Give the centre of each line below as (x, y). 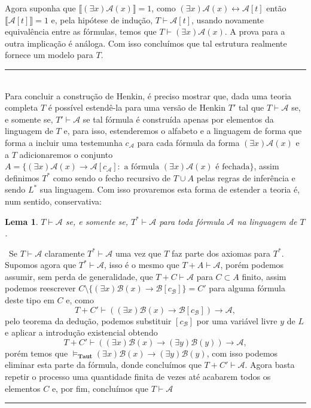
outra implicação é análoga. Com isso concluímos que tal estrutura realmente (146, 43)
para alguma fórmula (247, 288)
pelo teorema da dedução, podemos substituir (88, 320)
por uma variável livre (237, 320)
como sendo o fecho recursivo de (112, 177)
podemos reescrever (40, 288)
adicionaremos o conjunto (66, 154)
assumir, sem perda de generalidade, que (79, 276)
